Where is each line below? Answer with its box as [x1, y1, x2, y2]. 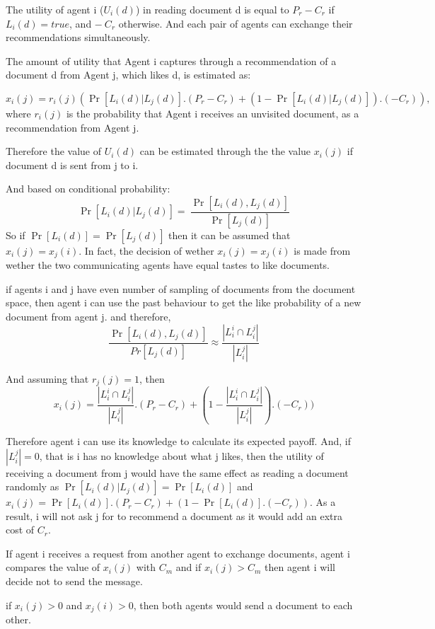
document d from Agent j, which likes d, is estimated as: [6, 67, 251, 82]
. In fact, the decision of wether [79, 243, 214, 258]
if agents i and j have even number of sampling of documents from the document [6, 281, 356, 296]
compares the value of [6, 560, 100, 575]
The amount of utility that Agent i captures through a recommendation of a [6, 53, 337, 68]
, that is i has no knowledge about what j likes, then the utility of [39, 448, 324, 463]
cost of [6, 522, 35, 537]
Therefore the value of [6, 144, 102, 158]
